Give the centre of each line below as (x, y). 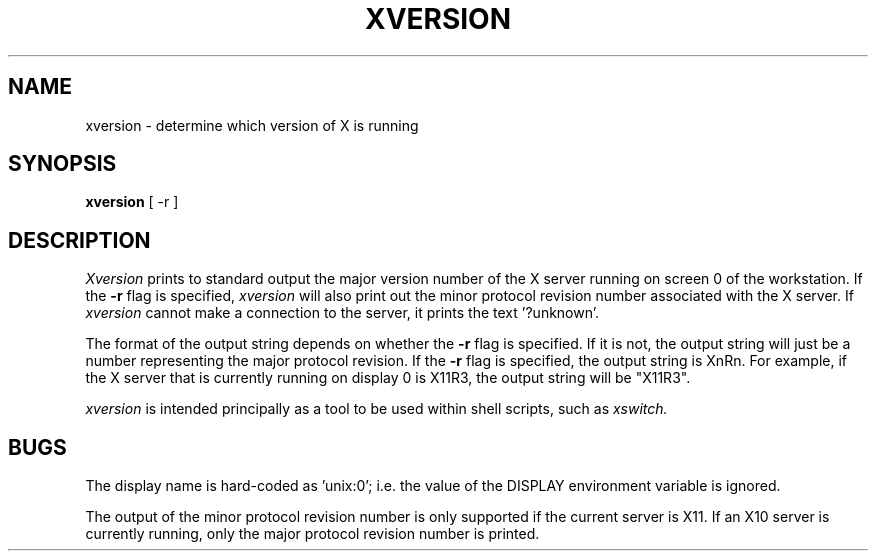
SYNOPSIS (62, 164)
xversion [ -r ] (132, 202)
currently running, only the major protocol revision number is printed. (312, 534)
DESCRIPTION (79, 240)
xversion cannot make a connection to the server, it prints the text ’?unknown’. (342, 313)
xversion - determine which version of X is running (252, 125)
